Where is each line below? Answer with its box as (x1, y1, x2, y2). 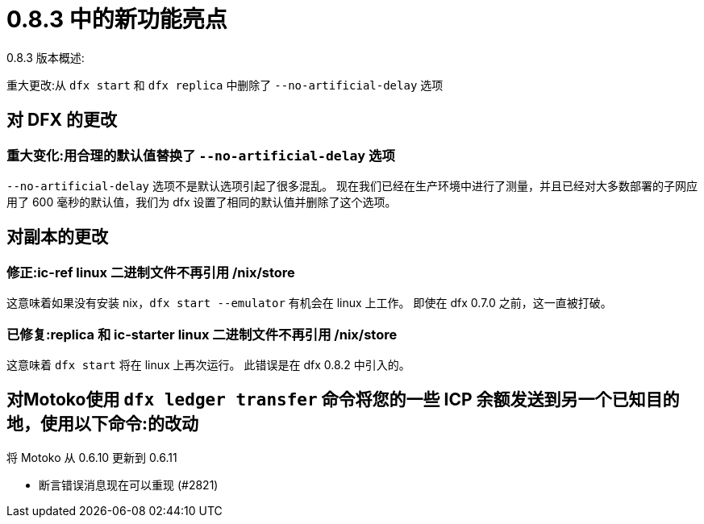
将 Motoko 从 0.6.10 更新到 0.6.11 (6, 450, 177, 464)
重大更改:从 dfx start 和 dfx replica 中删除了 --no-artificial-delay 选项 (6, 77, 444, 92)
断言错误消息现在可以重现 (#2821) (39, 477, 219, 492)
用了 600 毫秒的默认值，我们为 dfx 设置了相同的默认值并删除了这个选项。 (6, 194, 397, 209)
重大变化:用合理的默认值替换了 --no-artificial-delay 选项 (6, 147, 395, 164)
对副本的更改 (6, 227, 108, 247)
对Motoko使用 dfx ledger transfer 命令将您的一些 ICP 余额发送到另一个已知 (6, 389, 646, 410)
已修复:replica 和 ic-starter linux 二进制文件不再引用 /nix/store (6, 326, 398, 343)
